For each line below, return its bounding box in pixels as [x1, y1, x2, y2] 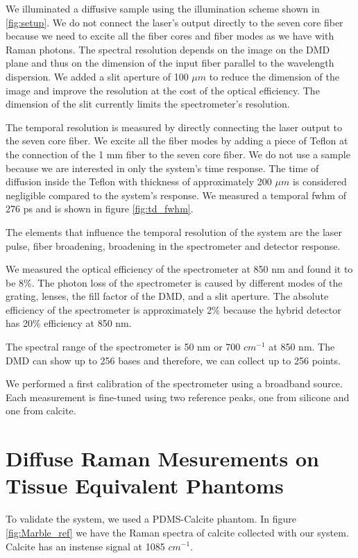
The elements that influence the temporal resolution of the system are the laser [6, 224, 343, 239]
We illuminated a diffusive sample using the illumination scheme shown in [6, 1, 320, 15]
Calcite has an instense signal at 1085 [6, 539, 165, 553]
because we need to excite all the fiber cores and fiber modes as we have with [6, 28, 334, 43]
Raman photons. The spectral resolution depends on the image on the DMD [6, 42, 330, 56]
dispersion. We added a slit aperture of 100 [6, 69, 189, 83]
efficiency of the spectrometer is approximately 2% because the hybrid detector [6, 302, 341, 316]
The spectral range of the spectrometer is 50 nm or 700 [6, 339, 241, 354]
